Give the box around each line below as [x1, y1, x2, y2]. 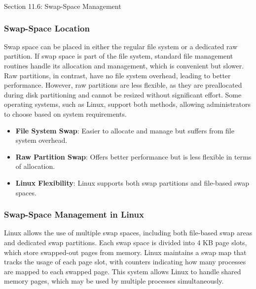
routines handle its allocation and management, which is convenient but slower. [4, 61, 244, 70]
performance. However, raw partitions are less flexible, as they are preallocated [4, 80, 242, 90]
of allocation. [15, 161, 55, 171]
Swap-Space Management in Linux [4, 208, 144, 221]
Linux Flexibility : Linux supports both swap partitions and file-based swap [15, 177, 250, 188]
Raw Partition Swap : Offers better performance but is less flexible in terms [15, 151, 252, 161]
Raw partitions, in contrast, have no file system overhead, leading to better [4, 70, 231, 80]
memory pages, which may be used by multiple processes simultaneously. [4, 276, 224, 286]
